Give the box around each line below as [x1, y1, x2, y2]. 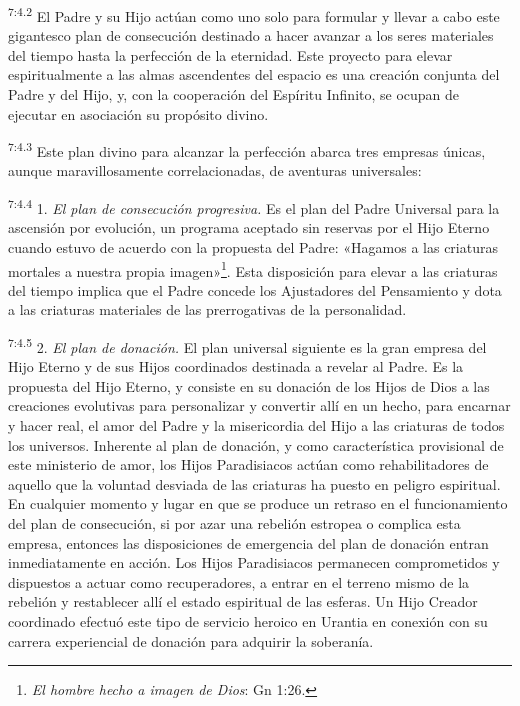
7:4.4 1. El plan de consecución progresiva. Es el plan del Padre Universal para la [8, 195, 500, 218]
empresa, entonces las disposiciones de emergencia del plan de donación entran [8, 532, 489, 553]
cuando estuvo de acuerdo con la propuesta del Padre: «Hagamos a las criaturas [8, 236, 498, 257]
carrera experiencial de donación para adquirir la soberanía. [8, 630, 374, 651]
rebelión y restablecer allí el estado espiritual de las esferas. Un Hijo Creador [8, 591, 478, 612]
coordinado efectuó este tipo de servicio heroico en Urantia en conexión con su [8, 610, 488, 631]
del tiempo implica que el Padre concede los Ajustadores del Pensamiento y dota [8, 279, 502, 300]
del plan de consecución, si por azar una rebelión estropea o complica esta [8, 512, 461, 533]
